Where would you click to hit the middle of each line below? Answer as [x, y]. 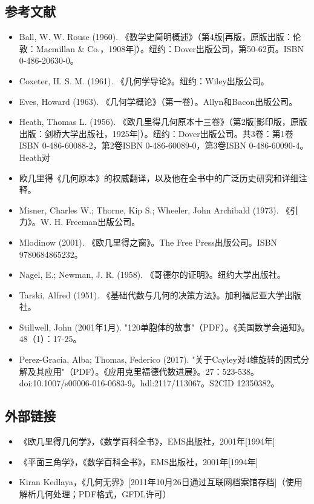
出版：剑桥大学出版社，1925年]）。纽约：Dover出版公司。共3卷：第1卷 [156, 133]
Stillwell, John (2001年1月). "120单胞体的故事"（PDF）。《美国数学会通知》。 [164, 327]
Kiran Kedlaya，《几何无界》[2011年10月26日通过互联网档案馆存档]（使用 [161, 482]
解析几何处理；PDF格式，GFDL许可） [95, 493]
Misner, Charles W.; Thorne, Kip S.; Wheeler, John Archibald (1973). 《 [155, 210]
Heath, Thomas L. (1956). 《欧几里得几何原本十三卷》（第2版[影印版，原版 [163, 122]
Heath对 [34, 157]
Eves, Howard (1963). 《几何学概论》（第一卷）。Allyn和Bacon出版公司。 [158, 101]
